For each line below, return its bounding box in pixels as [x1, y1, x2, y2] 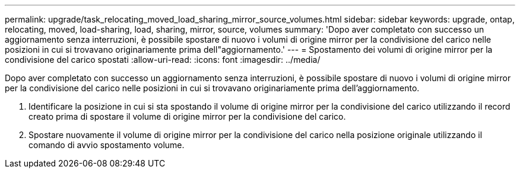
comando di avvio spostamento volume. [28, 140, 185, 150]
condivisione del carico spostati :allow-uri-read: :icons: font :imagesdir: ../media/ [5, 55, 321, 65]
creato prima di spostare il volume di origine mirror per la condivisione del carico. [28, 111, 346, 121]
